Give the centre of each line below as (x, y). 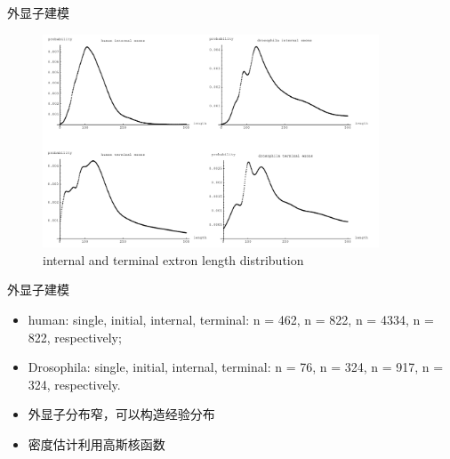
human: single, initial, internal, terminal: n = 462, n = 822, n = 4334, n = (231, 319)
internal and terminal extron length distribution (173, 259)
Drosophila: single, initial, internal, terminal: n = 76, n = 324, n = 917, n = (236, 367)
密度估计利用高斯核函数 (96, 443)
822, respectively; (75, 337)
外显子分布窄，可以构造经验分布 (121, 414)
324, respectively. (74, 384)
